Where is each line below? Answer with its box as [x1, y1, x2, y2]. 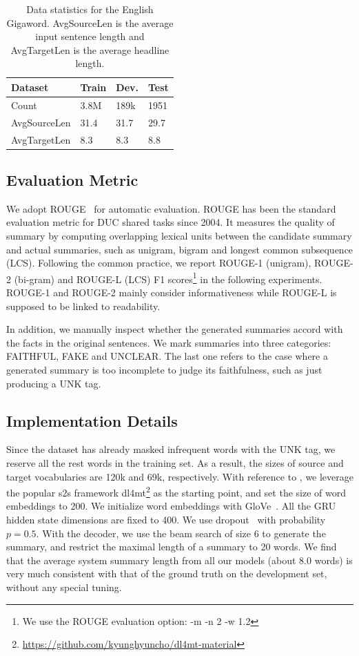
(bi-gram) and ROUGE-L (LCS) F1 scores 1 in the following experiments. [14, 269, 322, 286]
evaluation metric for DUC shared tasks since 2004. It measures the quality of [6, 215, 335, 229]
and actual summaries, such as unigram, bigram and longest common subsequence [6, 242, 353, 256]
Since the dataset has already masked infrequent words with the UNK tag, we [6, 442, 336, 456]
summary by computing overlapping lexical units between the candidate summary [6, 228, 352, 242]
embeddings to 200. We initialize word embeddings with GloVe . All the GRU [6, 499, 336, 513]
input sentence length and [35, 29, 145, 44]
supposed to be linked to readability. [6, 298, 161, 313]
